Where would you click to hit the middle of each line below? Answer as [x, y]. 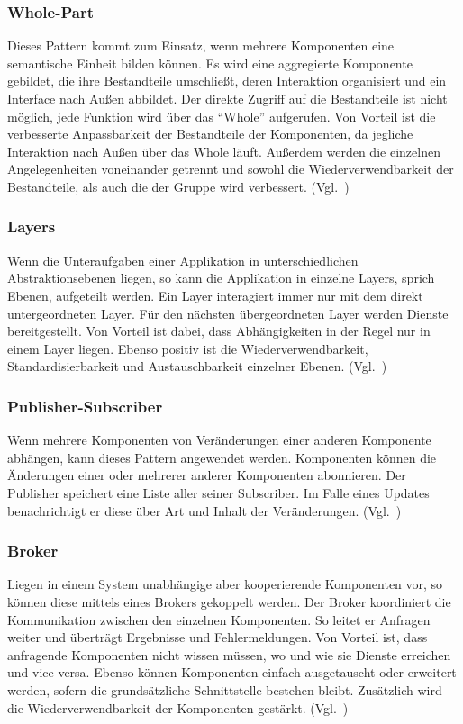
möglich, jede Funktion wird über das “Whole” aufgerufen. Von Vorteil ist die [222, 116]
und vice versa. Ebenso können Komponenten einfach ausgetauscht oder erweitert [232, 672]
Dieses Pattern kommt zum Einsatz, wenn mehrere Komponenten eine [201, 45]
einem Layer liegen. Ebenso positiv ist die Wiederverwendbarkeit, [188, 348]
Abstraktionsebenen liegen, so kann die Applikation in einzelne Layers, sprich [221, 278]
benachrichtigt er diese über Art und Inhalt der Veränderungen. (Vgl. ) [204, 510]
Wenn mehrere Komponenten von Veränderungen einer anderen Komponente [219, 440]
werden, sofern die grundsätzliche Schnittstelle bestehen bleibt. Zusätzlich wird [225, 689]
